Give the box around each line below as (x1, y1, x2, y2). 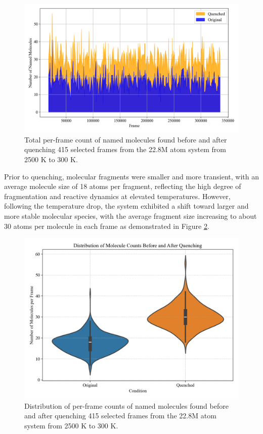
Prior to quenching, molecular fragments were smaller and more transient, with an (4, 171, 259, 181)
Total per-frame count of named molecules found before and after (24, 134, 227, 144)
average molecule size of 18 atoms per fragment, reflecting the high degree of (4, 181, 241, 191)
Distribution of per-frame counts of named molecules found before (24, 400, 229, 411)
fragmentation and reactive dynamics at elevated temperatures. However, (4, 190, 231, 201)
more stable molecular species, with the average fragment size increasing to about (4, 210, 257, 221)
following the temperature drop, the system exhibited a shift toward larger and (4, 201, 249, 211)
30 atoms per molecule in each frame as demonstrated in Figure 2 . (4, 220, 209, 231)
